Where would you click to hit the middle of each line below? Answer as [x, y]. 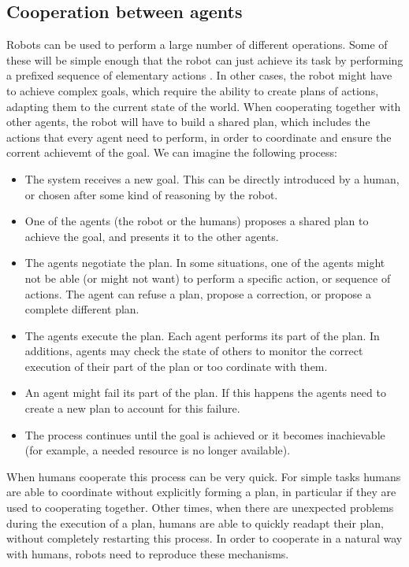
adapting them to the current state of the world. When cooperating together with [204, 106]
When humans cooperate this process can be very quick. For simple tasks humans [204, 476]
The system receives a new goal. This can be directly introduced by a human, [212, 178]
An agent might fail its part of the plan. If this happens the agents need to [205, 393]
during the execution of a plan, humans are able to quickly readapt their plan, [195, 523]
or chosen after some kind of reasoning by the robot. [151, 194]
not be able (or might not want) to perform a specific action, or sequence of [208, 278]
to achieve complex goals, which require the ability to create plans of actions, [193, 90]
